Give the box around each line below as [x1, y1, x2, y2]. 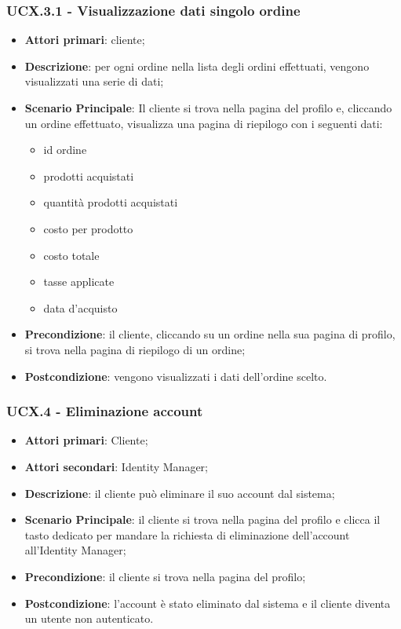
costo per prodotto [43, 220, 133, 236]
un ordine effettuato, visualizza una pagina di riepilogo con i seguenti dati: [24, 115, 383, 131]
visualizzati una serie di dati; [24, 73, 164, 90]
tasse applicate [43, 273, 115, 290]
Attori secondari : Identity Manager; [24, 458, 208, 474]
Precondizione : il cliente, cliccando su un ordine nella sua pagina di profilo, [24, 326, 396, 342]
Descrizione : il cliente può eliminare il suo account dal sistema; [24, 485, 335, 501]
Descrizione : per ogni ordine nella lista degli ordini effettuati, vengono [24, 57, 370, 74]
